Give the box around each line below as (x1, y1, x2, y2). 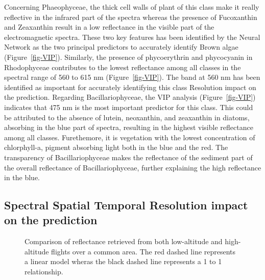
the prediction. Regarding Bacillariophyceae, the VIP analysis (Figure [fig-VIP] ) (4, 92, 256, 102)
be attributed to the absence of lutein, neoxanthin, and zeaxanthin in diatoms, (4, 112, 250, 122)
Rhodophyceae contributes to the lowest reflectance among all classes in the (4, 61, 241, 72)
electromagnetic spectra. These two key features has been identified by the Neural (4, 31, 260, 42)
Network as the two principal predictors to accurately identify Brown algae (4, 41, 238, 52)
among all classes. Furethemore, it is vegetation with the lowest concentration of (4, 132, 255, 142)
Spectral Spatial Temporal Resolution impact (4, 197, 248, 213)
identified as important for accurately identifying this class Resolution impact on (4, 81, 256, 92)
